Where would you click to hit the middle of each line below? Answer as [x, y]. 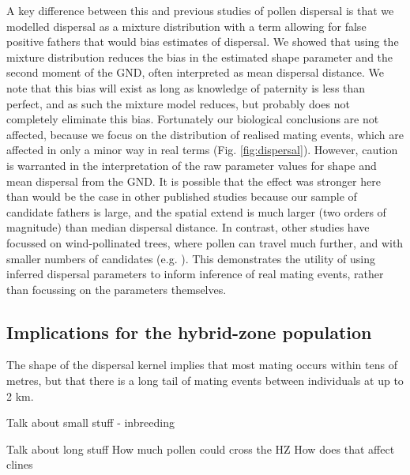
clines [20, 464]
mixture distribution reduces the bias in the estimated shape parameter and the [200, 57]
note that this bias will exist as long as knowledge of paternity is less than [186, 87]
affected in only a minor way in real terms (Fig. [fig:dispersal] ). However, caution [202, 150]
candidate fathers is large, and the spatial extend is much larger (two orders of [196, 211]
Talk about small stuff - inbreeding [90, 422]
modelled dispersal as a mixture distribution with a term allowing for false [186, 26]
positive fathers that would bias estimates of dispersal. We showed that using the [203, 41]
